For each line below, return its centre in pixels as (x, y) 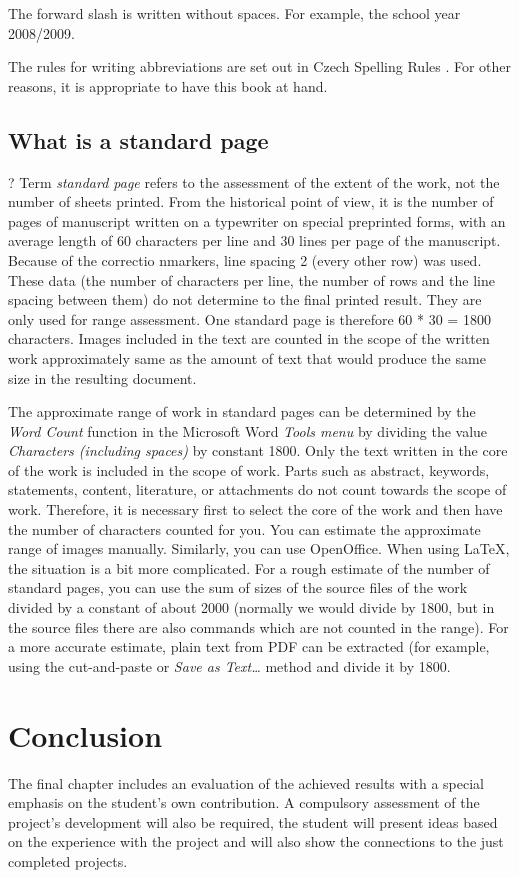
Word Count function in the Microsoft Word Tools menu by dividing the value (248, 430)
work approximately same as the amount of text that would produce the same (247, 357)
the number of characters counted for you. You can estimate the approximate (244, 528)
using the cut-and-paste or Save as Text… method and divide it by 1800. (229, 665)
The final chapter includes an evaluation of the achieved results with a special (246, 782)
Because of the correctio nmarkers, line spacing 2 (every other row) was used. (245, 259)
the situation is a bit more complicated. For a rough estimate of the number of (249, 567)
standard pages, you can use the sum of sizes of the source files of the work (238, 587)
